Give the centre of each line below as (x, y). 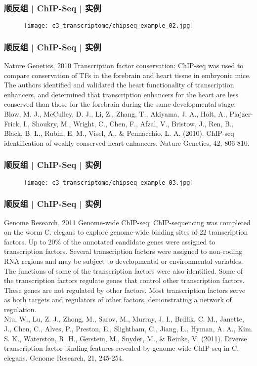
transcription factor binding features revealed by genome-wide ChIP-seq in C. (122, 348)
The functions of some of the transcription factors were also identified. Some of (124, 270)
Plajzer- (241, 114)
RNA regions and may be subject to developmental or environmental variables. (124, 261)
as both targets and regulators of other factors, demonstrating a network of (118, 300)
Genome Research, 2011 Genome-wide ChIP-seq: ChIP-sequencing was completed (127, 222)
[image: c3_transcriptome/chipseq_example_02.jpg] (109, 26)
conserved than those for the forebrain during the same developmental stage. (120, 104)
